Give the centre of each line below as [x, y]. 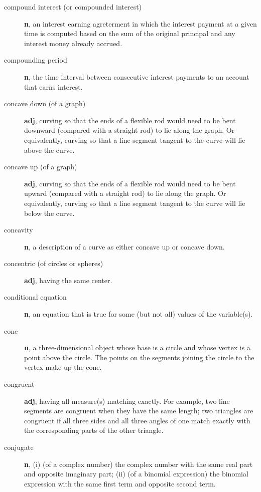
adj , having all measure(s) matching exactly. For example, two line [127, 401]
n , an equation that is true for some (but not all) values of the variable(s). [139, 314]
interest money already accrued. [73, 43]
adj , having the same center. [68, 280]
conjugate [19, 447]
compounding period [36, 60]
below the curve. [49, 213]
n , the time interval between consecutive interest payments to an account [137, 76]
